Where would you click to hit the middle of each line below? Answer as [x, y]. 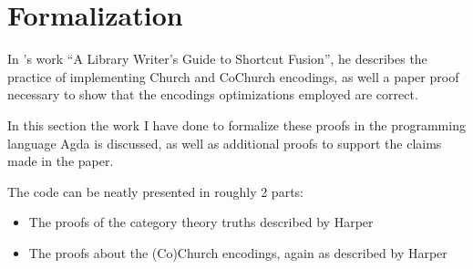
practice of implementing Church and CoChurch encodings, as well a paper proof [233, 76]
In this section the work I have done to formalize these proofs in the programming [236, 124]
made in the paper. [61, 161]
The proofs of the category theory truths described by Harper [201, 222]
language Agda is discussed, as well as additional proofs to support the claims [225, 143]
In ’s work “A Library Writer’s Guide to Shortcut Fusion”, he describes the [217, 59]
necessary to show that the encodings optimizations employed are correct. [213, 94]
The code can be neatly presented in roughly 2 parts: [155, 191]
